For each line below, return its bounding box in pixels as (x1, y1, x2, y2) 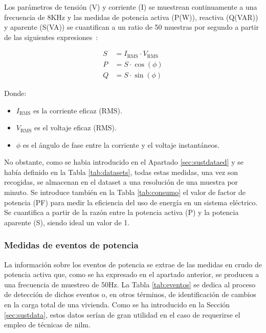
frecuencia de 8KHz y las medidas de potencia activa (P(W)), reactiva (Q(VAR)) (4, 11, 258, 22)
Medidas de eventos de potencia (4, 239, 139, 251)
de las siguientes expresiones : (4, 31, 98, 42)
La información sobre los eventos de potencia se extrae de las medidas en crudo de (4, 259, 262, 269)
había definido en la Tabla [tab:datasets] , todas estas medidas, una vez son (4, 166, 238, 177)
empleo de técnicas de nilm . (4, 319, 91, 330)
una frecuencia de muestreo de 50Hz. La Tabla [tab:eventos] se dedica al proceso (4, 279, 256, 289)
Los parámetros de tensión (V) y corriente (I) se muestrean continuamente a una (4, 2, 257, 12)
